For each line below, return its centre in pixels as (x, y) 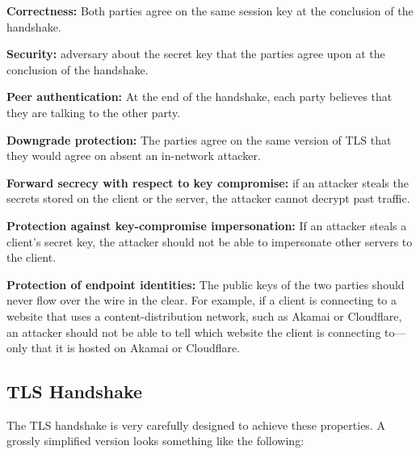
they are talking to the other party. (94, 112)
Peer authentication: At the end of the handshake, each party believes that (199, 97)
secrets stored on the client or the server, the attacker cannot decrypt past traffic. (208, 198)
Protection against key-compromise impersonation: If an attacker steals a (207, 225)
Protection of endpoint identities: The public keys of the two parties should (206, 284)
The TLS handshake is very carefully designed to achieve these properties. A (196, 425)
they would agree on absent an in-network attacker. (134, 156)
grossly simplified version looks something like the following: (155, 441)
